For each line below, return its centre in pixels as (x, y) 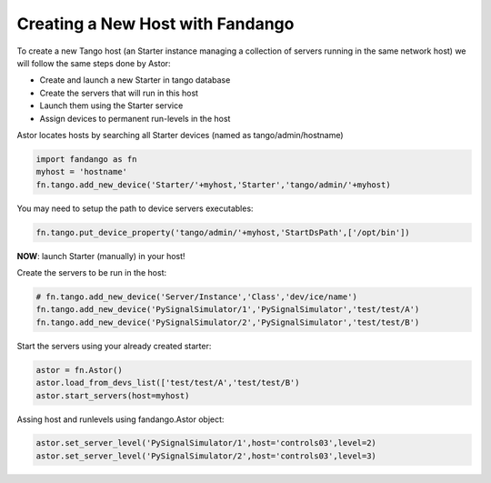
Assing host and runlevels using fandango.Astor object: (120, 419)
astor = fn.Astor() (79, 370)
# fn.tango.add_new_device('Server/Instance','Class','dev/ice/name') (197, 297)
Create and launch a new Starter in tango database (135, 80)
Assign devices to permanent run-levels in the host (135, 118)
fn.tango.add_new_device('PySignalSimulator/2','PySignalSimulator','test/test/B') (228, 322)
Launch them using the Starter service (111, 106)
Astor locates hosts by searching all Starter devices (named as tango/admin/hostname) (180, 135)
